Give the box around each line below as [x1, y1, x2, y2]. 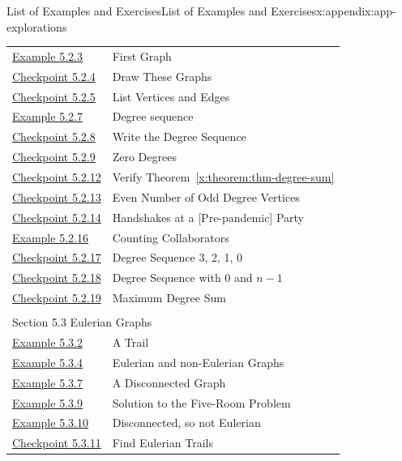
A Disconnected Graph [112, 373, 226, 391]
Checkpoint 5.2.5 [12, 88, 96, 105]
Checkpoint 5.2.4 [12, 67, 96, 84]
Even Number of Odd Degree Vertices [112, 188, 300, 205]
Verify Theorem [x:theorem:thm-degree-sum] [112, 169, 335, 185]
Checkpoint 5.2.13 [12, 188, 101, 205]
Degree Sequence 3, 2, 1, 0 [112, 249, 243, 266]
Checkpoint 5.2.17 [12, 249, 101, 266]
